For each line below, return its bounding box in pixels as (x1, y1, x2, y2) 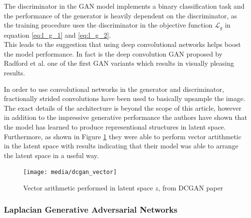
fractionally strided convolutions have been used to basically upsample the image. (4, 93, 246, 103)
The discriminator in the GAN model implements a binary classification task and (4, 1, 245, 11)
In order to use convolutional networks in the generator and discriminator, (4, 84, 224, 94)
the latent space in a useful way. (4, 150, 99, 160)
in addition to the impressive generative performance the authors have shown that (4, 112, 247, 122)
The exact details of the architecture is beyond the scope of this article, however (4, 102, 242, 113)
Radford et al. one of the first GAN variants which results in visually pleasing (4, 58, 234, 68)
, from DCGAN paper (158, 183, 223, 193)
